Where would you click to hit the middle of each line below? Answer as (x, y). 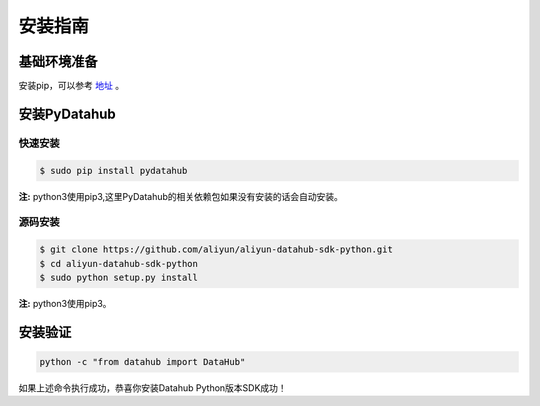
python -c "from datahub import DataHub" (142, 361)
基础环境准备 (58, 61)
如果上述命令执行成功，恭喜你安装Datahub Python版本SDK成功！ (152, 387)
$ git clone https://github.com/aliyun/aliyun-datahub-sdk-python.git (216, 249)
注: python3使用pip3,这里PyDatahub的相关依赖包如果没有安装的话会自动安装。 (181, 196)
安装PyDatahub (67, 113)
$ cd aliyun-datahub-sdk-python (119, 263)
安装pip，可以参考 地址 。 (71, 86)
